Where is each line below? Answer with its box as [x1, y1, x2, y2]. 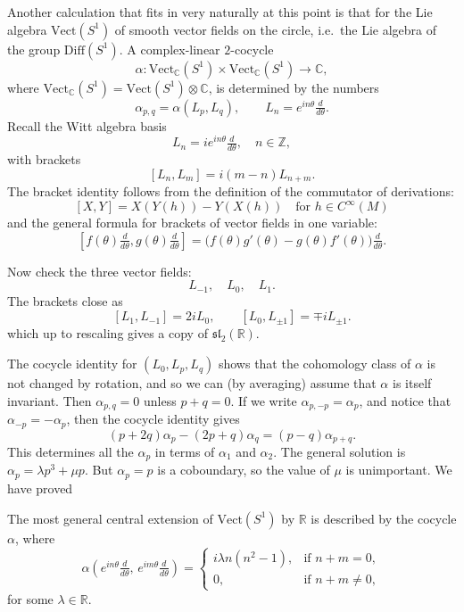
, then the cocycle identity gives [66, 409, 240, 428]
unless [143, 391, 177, 409]
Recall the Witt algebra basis [7, 116, 167, 135]
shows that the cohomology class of [218, 354, 411, 373]
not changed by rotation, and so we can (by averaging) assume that [7, 374, 377, 393]
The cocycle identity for [7, 354, 137, 373]
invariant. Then [7, 391, 92, 409]
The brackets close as [7, 291, 123, 310]
